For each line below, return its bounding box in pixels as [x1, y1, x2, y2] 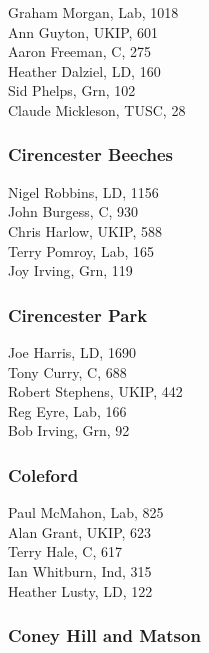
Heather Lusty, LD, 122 [8, 580, 153, 601]
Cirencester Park [8, 302, 148, 327]
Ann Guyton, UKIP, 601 [8, 21, 159, 42]
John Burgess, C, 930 [8, 201, 139, 222]
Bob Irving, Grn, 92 [8, 420, 130, 441]
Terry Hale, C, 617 [8, 541, 123, 562]
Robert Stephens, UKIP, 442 [8, 381, 183, 402]
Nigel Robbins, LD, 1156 [8, 181, 159, 202]
